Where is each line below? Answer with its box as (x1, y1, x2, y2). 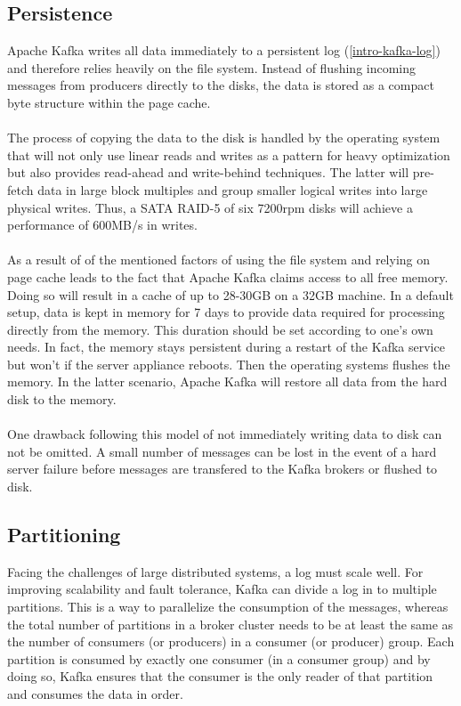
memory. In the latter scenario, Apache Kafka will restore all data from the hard (7, 372, 448, 391)
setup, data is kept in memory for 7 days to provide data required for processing (7, 303, 445, 321)
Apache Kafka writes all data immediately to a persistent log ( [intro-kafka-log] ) (7, 41, 441, 60)
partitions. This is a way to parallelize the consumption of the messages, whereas (7, 597, 449, 616)
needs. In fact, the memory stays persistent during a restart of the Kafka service (7, 337, 445, 356)
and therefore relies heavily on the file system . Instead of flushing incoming (7, 58, 417, 77)
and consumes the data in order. (7, 685, 183, 702)
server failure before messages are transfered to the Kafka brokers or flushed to (7, 459, 438, 478)
